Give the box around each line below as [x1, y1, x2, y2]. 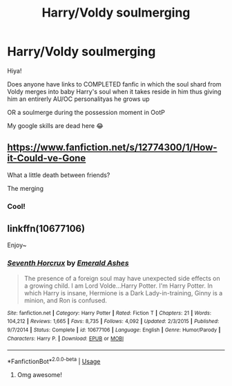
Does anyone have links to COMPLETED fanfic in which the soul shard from [7, 80, 222, 88]
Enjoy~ [7, 241, 27, 250]
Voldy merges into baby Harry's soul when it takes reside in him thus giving [7, 87, 222, 95]
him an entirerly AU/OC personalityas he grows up [7, 95, 150, 103]
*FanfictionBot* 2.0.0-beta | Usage [7, 356, 101, 366]
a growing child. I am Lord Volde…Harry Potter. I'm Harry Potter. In [23, 282, 213, 290]
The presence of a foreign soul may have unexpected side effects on [23, 274, 221, 282]
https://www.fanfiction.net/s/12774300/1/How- [7, 142, 217, 154]
